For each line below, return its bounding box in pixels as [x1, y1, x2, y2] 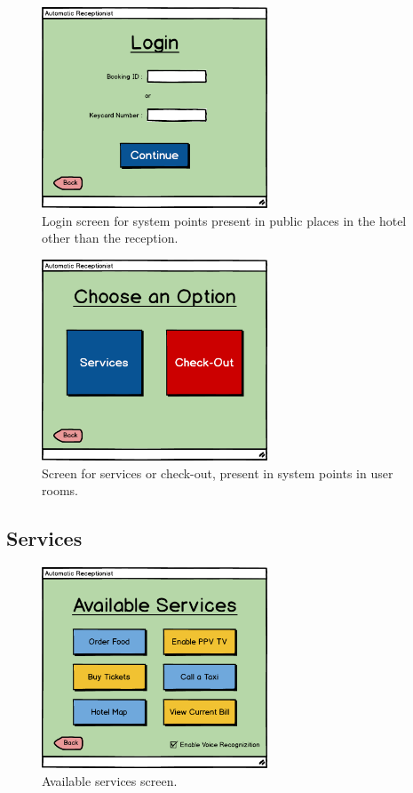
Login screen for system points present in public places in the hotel [42, 211, 407, 229]
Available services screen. [42, 771, 178, 789]
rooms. [42, 481, 78, 500]
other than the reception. [42, 228, 179, 247]
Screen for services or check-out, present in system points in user [42, 463, 393, 482]
